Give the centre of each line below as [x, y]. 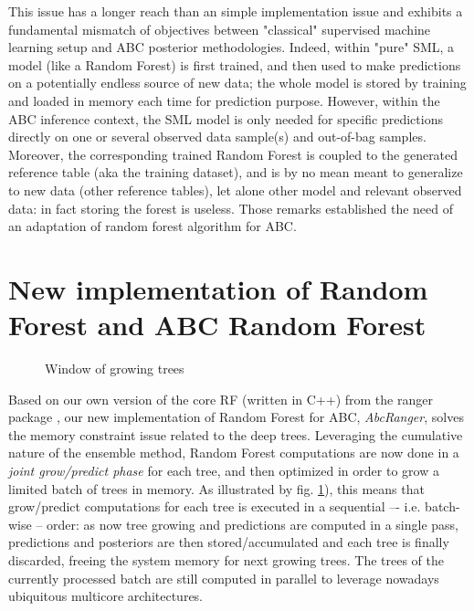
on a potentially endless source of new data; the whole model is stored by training [237, 83]
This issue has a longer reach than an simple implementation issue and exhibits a [236, 11]
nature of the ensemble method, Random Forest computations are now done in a [234, 453]
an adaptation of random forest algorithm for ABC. [153, 226]
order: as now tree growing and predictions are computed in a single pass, [253, 524]
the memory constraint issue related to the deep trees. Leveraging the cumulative [236, 434]
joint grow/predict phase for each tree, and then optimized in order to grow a [224, 470]
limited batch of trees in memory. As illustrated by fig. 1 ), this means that [216, 488]
